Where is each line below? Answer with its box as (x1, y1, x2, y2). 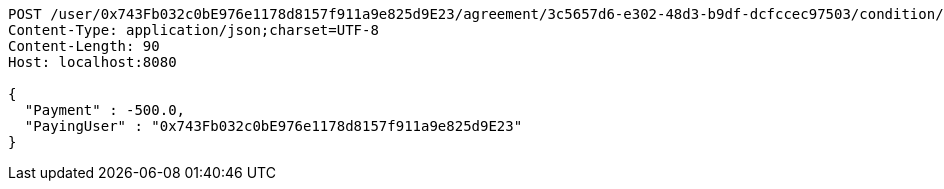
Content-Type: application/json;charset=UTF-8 (8, 22, 379, 38)
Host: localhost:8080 (8, 54, 177, 70)
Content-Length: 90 (8, 38, 160, 54)
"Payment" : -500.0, (24, 102, 186, 118)
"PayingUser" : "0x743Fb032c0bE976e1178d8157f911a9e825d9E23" (24, 118, 523, 134)
